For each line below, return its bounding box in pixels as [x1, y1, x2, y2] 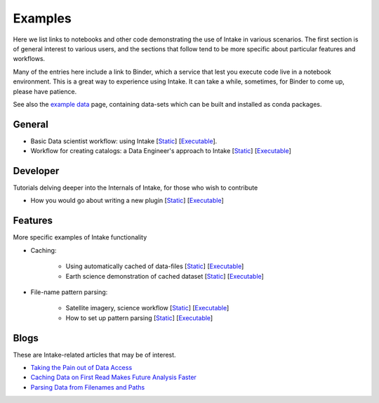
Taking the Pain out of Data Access [30, 364, 133, 372]
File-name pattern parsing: [30, 288, 108, 296]
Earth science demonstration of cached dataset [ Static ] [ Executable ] [65, 272, 265, 280]
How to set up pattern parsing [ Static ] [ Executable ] [65, 313, 213, 322]
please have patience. [13, 87, 77, 95]
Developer [13, 165, 60, 177]
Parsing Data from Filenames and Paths [30, 383, 145, 391]
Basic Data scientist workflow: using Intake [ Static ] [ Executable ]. [30, 137, 218, 145]
